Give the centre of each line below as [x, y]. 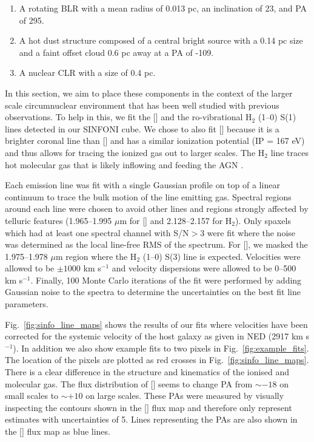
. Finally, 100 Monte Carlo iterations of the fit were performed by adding [166, 280]
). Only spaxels [263, 220]
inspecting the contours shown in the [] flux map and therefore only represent [149, 407]
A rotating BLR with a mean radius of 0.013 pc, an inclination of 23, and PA [163, 8]
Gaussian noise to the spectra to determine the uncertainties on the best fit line [153, 292]
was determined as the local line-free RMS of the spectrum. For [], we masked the [156, 244]
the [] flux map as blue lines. [58, 431]
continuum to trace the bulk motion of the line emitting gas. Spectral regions [148, 196]
